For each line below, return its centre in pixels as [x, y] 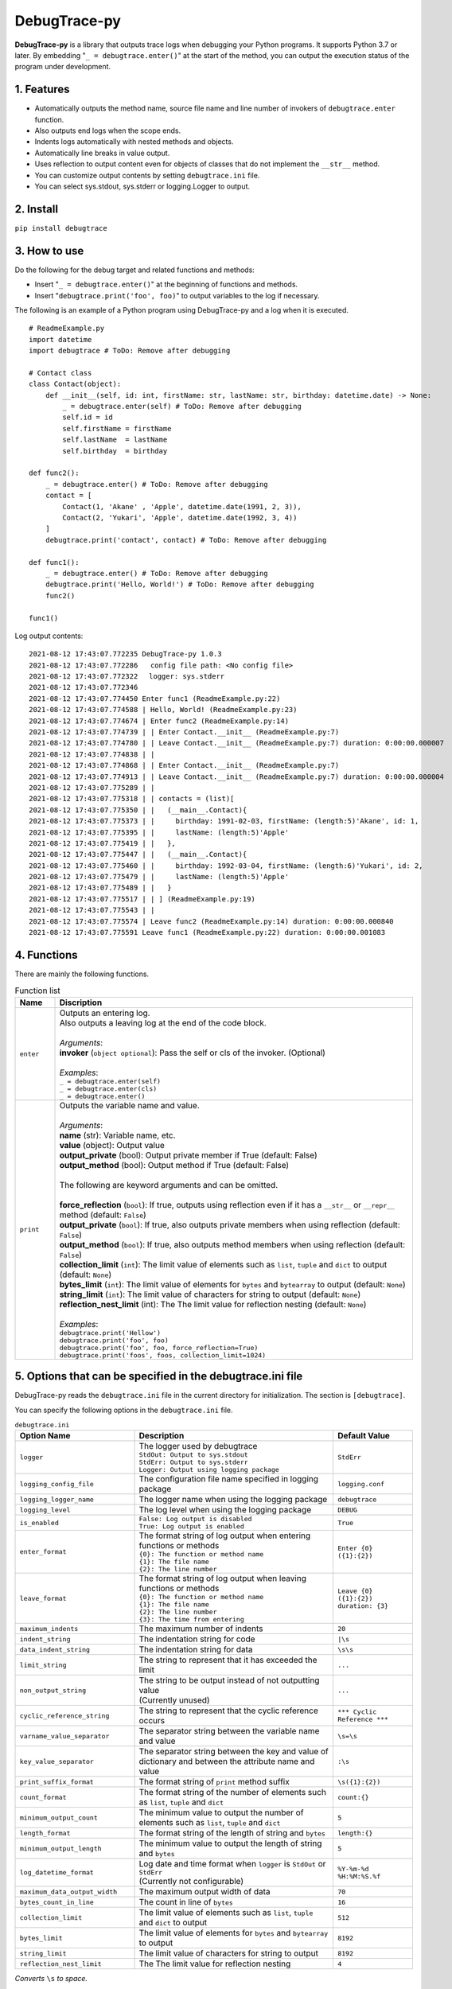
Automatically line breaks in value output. [102, 153]
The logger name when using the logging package [233, 1500]
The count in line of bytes [186, 1902]
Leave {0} [355, 1591]
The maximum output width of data [205, 1892]
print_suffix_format [57, 1782]
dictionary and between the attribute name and [227, 1761]
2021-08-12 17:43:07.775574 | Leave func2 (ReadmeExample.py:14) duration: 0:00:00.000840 [211, 921]
